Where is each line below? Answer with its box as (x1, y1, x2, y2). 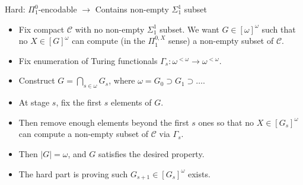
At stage (18, 96, 50, 109)
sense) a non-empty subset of (168, 34, 274, 47)
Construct (18, 74, 55, 87)
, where (109, 74, 135, 87)
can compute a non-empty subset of (18, 127, 149, 140)
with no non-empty (75, 23, 145, 35)
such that (261, 23, 296, 35)
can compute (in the (72, 34, 145, 47)
